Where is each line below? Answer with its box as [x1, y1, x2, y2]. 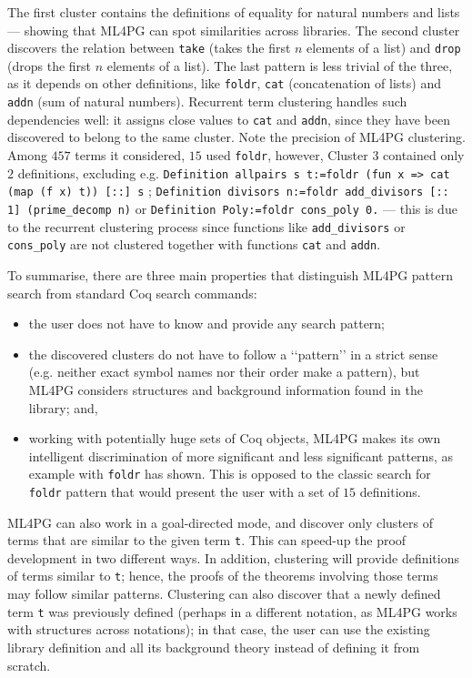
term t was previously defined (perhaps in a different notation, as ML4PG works [7, 602, 457, 621]
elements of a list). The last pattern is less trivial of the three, [106, 56, 453, 75]
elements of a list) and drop [306, 38, 461, 57]
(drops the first [7, 56, 92, 75]
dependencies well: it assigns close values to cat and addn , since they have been [7, 109, 450, 128]
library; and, [28, 398, 98, 417]
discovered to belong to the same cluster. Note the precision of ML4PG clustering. [7, 127, 466, 147]
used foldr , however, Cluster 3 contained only [206, 146, 465, 164]
